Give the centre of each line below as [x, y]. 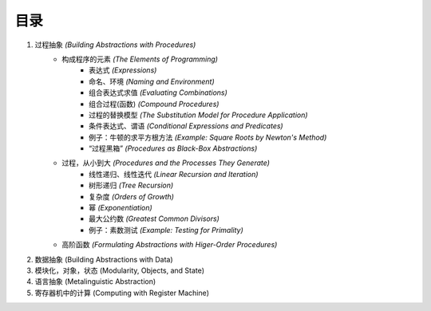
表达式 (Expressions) [123, 70]
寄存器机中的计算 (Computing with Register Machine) [122, 293]
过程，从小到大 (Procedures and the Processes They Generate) [166, 163]
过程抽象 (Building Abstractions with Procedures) [115, 45]
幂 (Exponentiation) [121, 208]
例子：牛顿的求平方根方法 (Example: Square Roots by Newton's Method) [208, 137]
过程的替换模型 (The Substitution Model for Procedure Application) [198, 115]
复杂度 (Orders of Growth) [132, 196]
